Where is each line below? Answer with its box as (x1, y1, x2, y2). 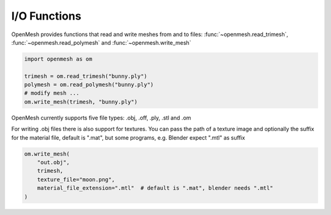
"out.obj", (37, 159, 70, 166)
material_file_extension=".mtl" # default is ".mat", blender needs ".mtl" (37, 184, 273, 192)
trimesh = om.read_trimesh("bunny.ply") (24, 72, 147, 80)
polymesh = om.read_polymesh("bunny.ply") (24, 81, 154, 88)
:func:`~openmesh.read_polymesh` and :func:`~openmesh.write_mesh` (11, 39, 191, 46)
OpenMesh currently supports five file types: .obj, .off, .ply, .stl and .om (11, 114, 191, 121)
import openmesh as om (24, 55, 93, 62)
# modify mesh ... (24, 89, 80, 97)
